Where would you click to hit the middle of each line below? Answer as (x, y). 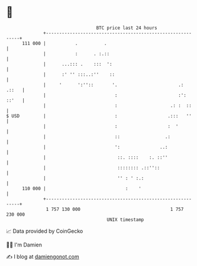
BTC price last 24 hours (127, 28)
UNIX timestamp (125, 219)
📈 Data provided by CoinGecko (45, 231)
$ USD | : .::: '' (99, 116)
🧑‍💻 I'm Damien (24, 245)
